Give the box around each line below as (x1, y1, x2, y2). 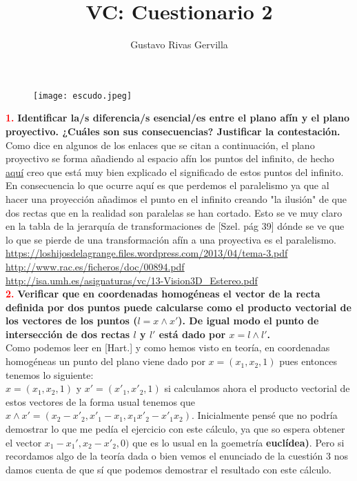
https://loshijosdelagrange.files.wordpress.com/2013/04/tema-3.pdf (6, 246, 288, 260)
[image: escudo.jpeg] (33, 90, 132, 101)
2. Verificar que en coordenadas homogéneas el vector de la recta (6, 286, 320, 301)
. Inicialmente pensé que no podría (191, 408, 338, 422)
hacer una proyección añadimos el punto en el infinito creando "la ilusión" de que (6, 191, 347, 206)
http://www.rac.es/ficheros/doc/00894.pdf (6, 259, 185, 273)
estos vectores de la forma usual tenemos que (6, 394, 195, 409)
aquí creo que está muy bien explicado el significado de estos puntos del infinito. (6, 164, 344, 179)
